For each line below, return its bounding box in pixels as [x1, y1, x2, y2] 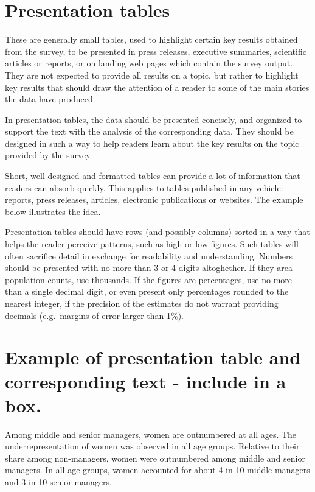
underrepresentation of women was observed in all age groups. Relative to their [5, 440, 300, 452]
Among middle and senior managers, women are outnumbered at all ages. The [5, 427, 297, 440]
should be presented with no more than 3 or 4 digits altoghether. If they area [5, 261, 292, 274]
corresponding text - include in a [5, 368, 286, 393]
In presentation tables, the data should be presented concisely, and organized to [5, 113, 302, 125]
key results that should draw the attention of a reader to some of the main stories [5, 80, 310, 93]
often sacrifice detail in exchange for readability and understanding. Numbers [5, 249, 292, 262]
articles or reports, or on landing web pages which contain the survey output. [5, 57, 293, 69]
